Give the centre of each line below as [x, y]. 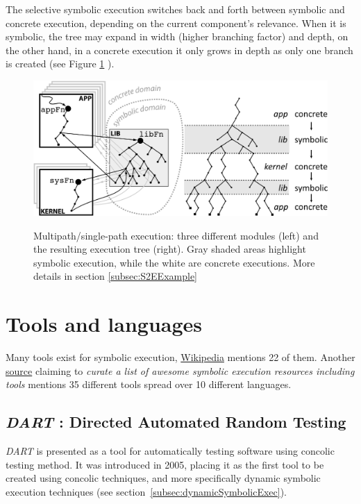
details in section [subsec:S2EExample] [115, 276]
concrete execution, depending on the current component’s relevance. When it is [176, 23]
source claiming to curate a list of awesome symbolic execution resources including [180, 370]
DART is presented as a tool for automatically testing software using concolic [170, 451]
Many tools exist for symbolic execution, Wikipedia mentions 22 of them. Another [180, 357]
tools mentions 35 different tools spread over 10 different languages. [149, 384]
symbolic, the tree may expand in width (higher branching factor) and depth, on [177, 36]
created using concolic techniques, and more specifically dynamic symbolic [163, 478]
